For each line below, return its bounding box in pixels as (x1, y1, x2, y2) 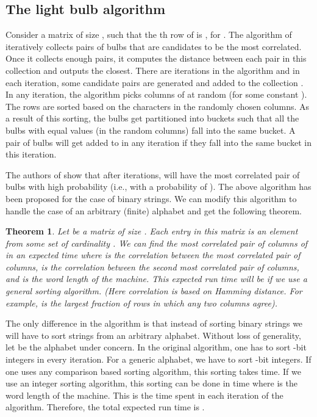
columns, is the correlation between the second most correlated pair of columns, (5, 260, 299, 273)
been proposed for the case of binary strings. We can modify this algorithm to (5, 192, 297, 205)
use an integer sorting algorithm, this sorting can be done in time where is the (5, 377, 297, 390)
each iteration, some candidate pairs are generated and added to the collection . (5, 76, 304, 89)
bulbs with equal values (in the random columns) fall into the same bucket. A (5, 123, 296, 136)
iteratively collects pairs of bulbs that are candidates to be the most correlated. (5, 40, 302, 53)
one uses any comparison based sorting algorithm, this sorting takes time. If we (5, 364, 301, 377)
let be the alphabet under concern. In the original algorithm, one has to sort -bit (5, 341, 307, 354)
